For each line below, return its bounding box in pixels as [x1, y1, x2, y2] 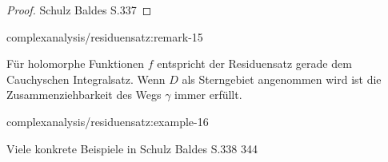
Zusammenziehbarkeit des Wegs [6, 86, 162, 103]
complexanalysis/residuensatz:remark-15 [6, 28, 203, 45]
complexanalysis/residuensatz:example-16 [6, 113, 209, 129]
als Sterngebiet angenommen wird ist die [182, 70, 382, 87]
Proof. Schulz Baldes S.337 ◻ [6, 2, 152, 18]
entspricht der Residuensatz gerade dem [157, 55, 352, 72]
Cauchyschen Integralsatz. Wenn [6, 70, 166, 87]
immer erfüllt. [174, 86, 242, 103]
